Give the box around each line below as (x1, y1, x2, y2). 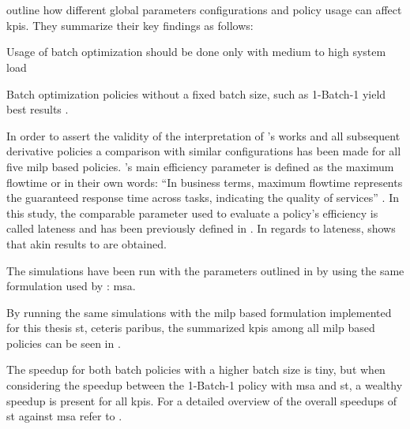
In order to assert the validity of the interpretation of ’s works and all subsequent (6, 127, 401, 144)
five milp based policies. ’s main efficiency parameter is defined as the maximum (6, 158, 394, 174)
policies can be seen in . (6, 334, 121, 351)
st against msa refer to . (6, 408, 122, 424)
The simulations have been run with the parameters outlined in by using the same (6, 262, 404, 278)
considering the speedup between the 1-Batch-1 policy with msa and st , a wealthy (6, 377, 403, 394)
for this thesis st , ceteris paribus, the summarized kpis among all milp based (6, 319, 375, 336)
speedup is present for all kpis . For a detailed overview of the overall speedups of (6, 392, 397, 408)
